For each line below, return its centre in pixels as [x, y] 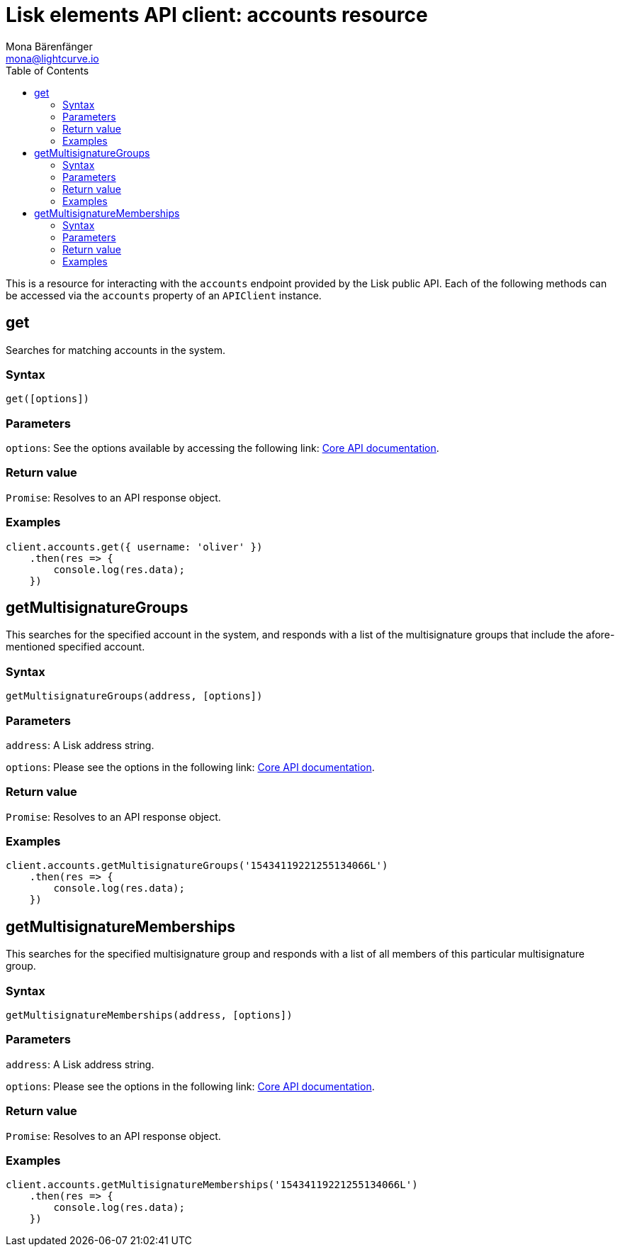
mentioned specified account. [75, 647]
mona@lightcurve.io [52, 58]
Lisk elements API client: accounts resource [217, 15]
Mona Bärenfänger [49, 46]
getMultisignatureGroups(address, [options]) [134, 696]
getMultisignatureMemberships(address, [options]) [149, 1015]
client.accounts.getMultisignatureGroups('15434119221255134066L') [197, 866]
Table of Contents [47, 70]
